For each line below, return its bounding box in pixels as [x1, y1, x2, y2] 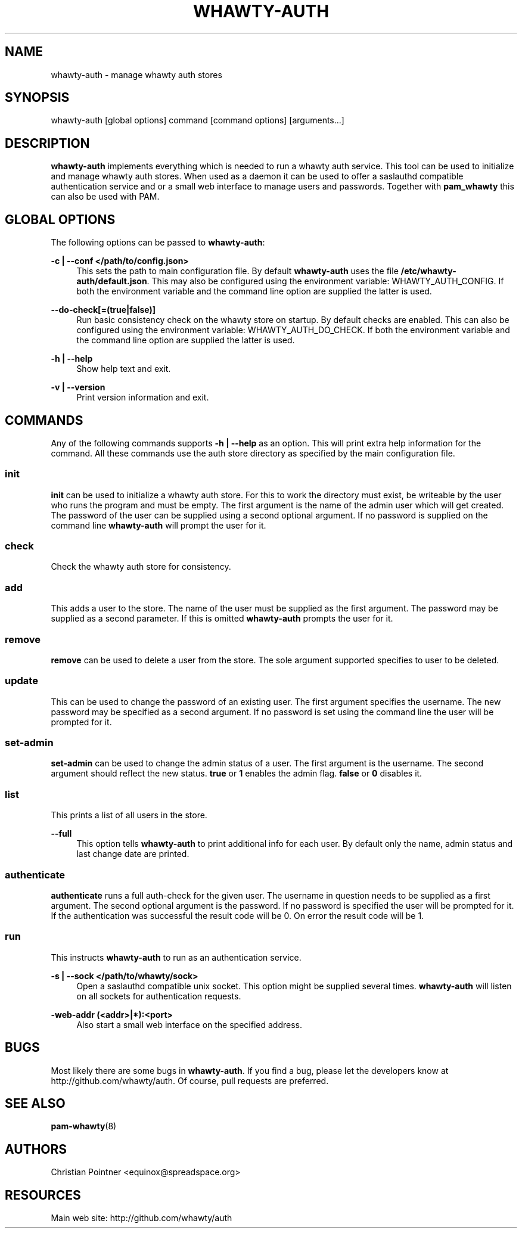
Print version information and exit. [76, 392, 209, 403]
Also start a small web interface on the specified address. [76, 1019, 302, 1030]
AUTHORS [5, 1141, 67, 1157]
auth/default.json [76, 276, 147, 287]
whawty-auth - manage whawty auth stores [51, 69, 222, 80]
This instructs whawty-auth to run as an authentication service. [51, 952, 302, 962]
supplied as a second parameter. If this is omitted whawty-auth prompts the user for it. [51, 613, 393, 624]
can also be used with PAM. [51, 191, 160, 202]
